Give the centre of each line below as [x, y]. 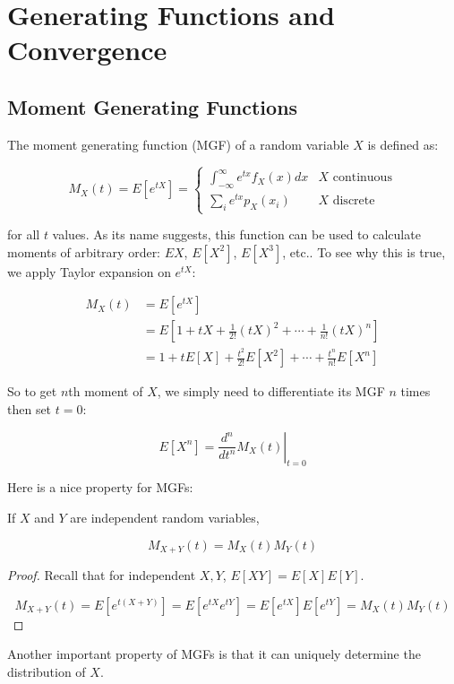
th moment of [106, 391]
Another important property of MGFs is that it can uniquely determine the [214, 654]
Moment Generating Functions [153, 106]
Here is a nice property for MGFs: [100, 487]
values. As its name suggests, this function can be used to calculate [236, 234]
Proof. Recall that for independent [102, 575]
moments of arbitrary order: [84, 251]
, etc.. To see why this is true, [364, 251]
